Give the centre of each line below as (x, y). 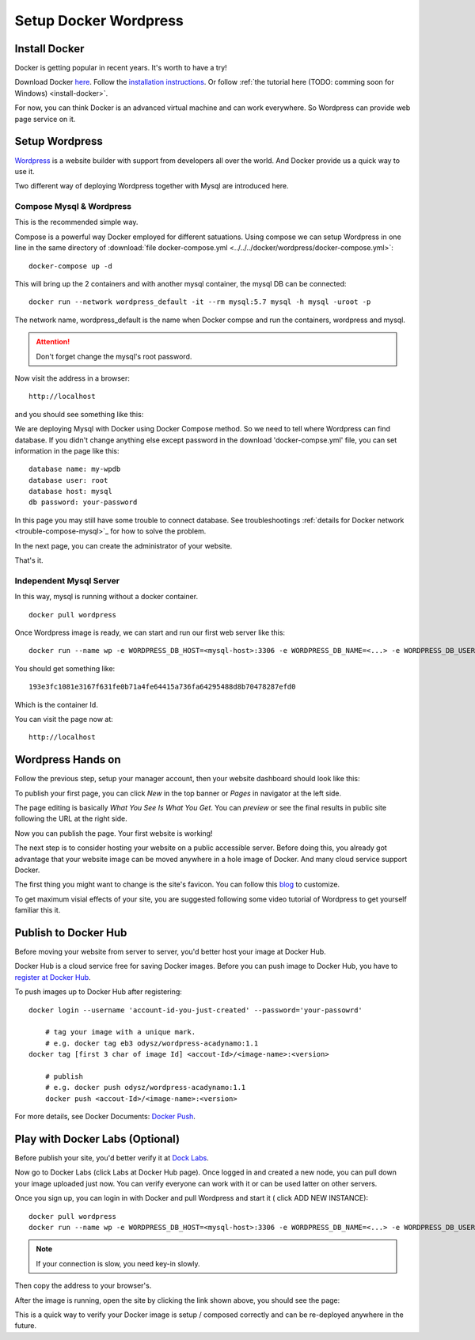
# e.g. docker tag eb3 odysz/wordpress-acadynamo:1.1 (152, 1043)
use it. (25, 171)
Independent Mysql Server (67, 580)
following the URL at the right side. (71, 818)
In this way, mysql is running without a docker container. (106, 597)
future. (26, 1326)
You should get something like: (65, 668)
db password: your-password (83, 502)
